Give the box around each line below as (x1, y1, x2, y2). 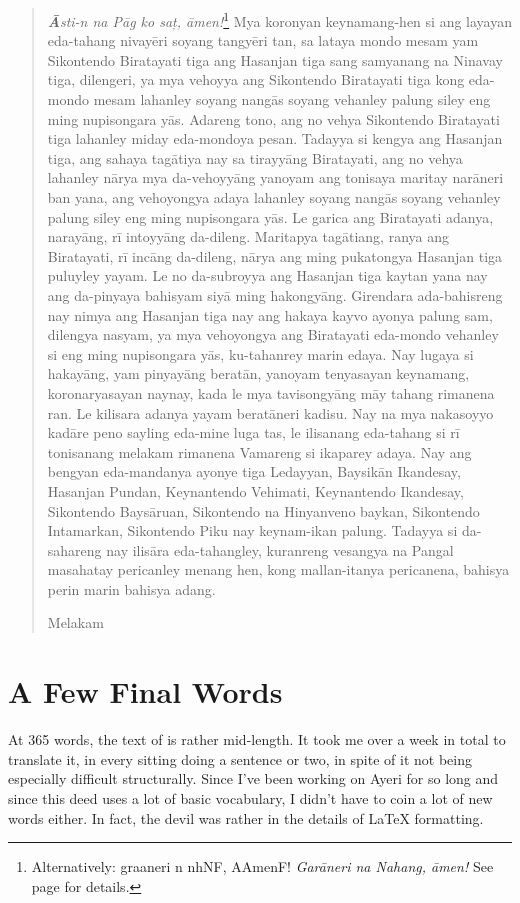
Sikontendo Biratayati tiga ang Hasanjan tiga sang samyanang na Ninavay (47, 49, 503, 70)
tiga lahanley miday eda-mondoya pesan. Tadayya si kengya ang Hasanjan (47, 128, 503, 149)
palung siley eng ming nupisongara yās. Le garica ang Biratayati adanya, (47, 206, 494, 227)
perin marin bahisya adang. (47, 578, 216, 599)
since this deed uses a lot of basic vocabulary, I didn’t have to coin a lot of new (8, 787, 493, 808)
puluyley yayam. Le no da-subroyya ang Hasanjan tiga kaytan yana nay (47, 265, 488, 286)
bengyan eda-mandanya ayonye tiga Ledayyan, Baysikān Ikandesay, (47, 461, 461, 482)
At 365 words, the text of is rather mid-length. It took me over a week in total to (8, 729, 506, 750)
